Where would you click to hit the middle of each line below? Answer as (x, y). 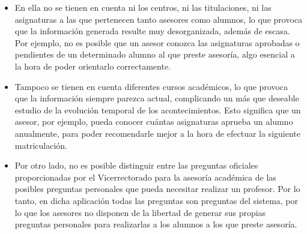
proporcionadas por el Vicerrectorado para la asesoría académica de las (145, 177)
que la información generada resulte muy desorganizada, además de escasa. (152, 31)
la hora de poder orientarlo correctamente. (93, 66)
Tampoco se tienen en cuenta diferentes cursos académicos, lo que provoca (151, 86)
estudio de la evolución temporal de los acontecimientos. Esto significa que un (158, 109)
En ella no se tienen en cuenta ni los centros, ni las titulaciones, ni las (143, 7)
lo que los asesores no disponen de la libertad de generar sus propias (140, 212)
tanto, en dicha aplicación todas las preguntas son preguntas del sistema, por (157, 200)
